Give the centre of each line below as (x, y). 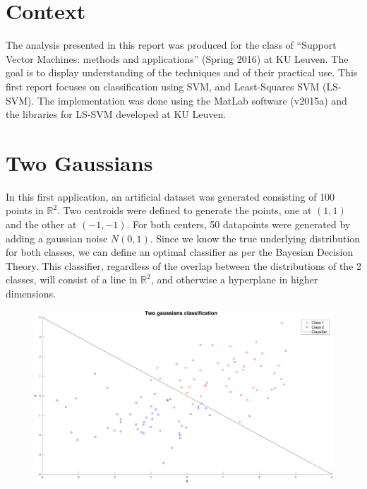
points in (25, 210)
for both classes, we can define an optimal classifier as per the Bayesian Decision (180, 252)
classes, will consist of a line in (72, 279)
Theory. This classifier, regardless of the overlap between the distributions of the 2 (183, 265)
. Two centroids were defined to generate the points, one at (185, 210)
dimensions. (31, 293)
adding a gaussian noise (57, 238)
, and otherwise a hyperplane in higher (234, 279)
